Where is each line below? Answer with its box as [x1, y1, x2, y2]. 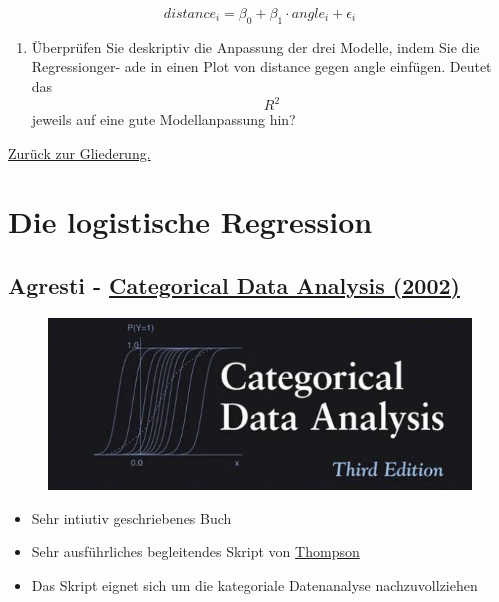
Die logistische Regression [8, 201, 373, 242]
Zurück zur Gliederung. [8, 142, 151, 163]
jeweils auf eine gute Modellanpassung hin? [31, 109, 296, 130]
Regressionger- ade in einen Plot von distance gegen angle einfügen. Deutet [31, 56, 492, 77]
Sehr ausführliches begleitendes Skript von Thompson [31, 541, 360, 562]
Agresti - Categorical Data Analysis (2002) [8, 270, 460, 301]
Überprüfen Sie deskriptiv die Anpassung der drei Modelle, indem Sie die [31, 36, 480, 57]
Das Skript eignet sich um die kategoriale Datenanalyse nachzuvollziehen [31, 574, 478, 595]
